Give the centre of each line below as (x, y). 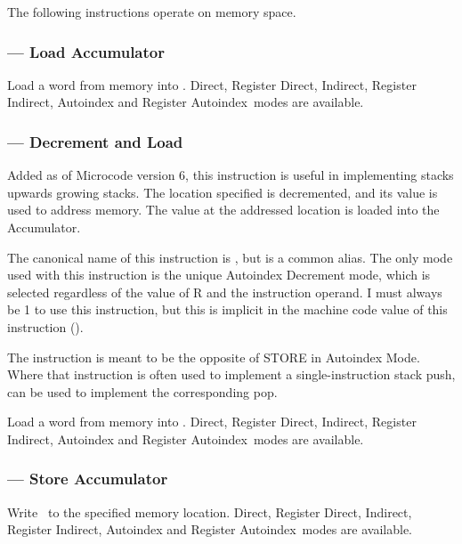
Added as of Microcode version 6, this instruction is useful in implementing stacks (231, 175)
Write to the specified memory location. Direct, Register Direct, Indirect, (210, 512)
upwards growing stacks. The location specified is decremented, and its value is (223, 192)
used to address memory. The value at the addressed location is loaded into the (223, 210)
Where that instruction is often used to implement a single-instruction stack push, (231, 374)
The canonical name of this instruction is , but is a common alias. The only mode (230, 257)
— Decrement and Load (95, 141)
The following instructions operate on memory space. (152, 12)
